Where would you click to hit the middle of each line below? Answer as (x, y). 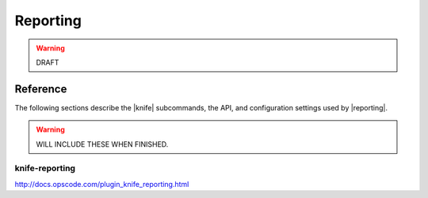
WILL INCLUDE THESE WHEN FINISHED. (102, 144)
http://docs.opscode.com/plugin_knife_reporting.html (102, 184)
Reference (41, 89)
